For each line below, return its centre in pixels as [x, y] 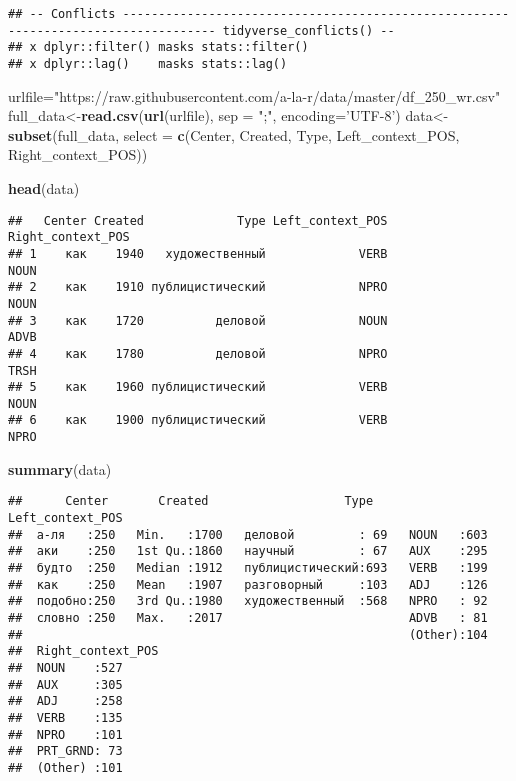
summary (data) [60, 468]
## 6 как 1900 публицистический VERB [198, 420]
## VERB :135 [65, 717]
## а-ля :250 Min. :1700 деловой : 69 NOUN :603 [248, 534]
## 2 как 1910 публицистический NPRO [198, 287]
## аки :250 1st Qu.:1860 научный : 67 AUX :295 [248, 551]
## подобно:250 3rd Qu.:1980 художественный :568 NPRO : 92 [248, 601]
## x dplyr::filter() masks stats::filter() [158, 47]
